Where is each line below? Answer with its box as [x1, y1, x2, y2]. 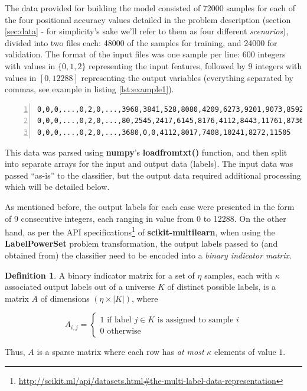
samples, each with [204, 269, 273, 281]
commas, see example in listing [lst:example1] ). [5, 83, 174, 95]
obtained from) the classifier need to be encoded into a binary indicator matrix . [5, 248, 292, 261]
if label [107, 316, 132, 325]
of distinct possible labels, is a [167, 280, 276, 293]
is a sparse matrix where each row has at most [37, 345, 204, 358]
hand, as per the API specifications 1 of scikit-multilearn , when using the [5, 224, 275, 238]
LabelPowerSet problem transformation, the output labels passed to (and [5, 237, 278, 250]
